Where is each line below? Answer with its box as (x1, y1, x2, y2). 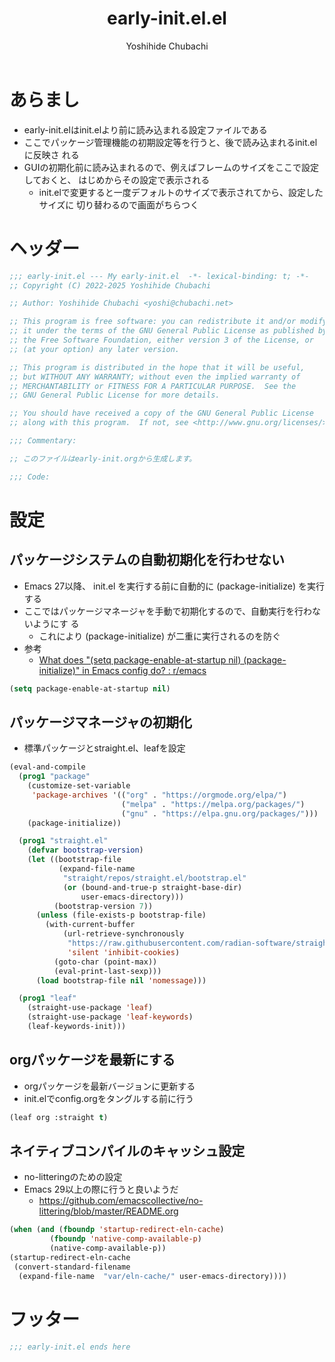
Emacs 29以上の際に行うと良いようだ (23, 1183, 179, 1196)
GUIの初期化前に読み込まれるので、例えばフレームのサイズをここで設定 (23, 161, 320, 173)
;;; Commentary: (9, 436, 77, 446)
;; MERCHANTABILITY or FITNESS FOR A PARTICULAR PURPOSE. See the (9, 381, 297, 391)
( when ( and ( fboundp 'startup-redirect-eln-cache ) (9, 1225, 225, 1235)
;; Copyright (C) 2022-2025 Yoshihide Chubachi (9, 280, 212, 291)
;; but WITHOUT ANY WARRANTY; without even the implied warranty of (9, 372, 301, 382)
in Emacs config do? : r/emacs (82, 664, 207, 676)
